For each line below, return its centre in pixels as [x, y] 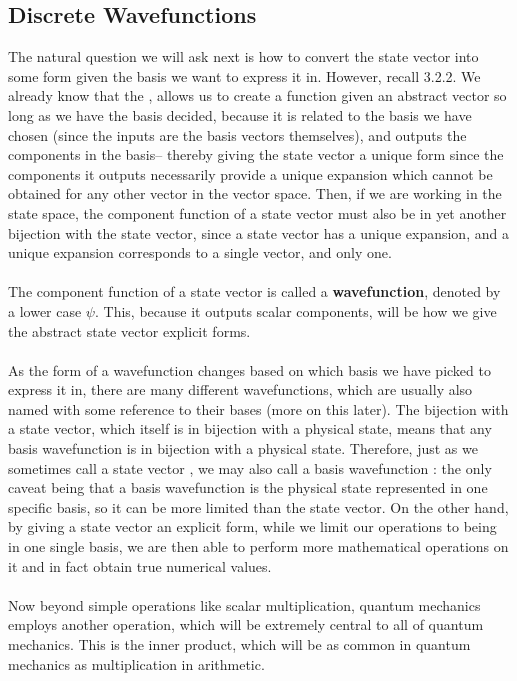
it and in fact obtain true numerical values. [140, 565]
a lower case [45, 310]
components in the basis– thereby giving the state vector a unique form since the [256, 154]
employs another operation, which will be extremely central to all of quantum [246, 624]
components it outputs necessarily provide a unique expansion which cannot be [250, 173]
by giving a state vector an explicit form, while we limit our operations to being [252, 526]
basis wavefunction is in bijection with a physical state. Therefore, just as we [243, 448]
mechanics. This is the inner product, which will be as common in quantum [239, 644]
